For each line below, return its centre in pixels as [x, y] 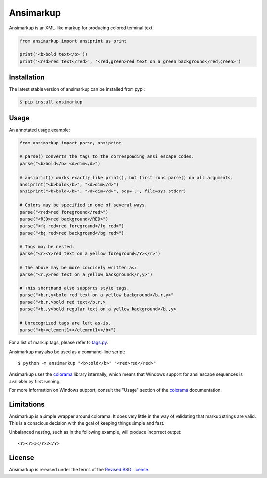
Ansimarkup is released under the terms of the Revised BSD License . [79, 470]
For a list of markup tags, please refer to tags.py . [59, 343]
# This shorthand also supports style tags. [74, 288]
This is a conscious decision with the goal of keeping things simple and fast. [87, 423]
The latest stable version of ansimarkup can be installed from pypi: [77, 89]
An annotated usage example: [40, 130]
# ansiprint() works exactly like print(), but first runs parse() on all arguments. [126, 177]
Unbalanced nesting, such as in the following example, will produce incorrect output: [95, 432]
